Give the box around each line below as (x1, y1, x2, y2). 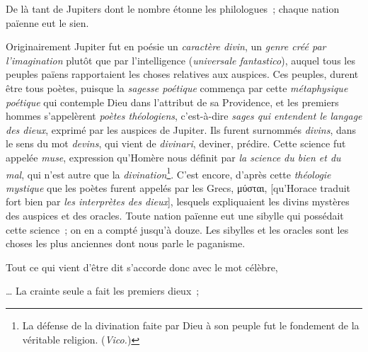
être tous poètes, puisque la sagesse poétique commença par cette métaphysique (6, 80, 348, 95)
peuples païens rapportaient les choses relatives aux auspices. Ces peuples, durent (6, 67, 359, 81)
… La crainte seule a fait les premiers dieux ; (6, 283, 200, 298)
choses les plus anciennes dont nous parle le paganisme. (6, 236, 246, 251)
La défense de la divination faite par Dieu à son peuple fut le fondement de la (22, 317, 360, 332)
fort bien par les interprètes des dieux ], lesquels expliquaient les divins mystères (6, 194, 350, 209)
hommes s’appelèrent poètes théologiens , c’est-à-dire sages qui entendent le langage (6, 108, 362, 123)
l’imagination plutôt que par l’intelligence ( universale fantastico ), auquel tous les (6, 52, 355, 67)
